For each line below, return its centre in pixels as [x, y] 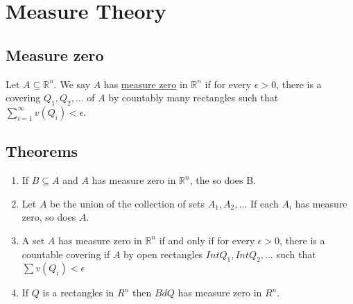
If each [264, 203]
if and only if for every [207, 240]
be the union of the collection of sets [128, 203]
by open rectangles [163, 254]
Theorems [42, 151]
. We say [72, 84]
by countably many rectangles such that [193, 98]
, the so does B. [223, 180]
